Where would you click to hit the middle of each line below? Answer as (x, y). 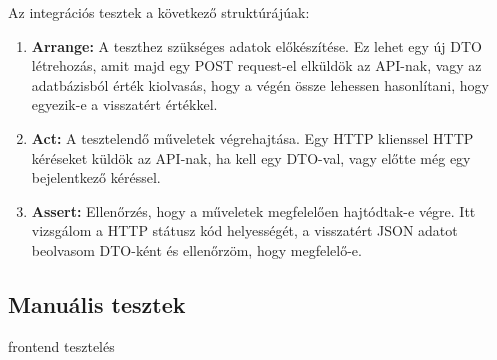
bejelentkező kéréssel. (96, 177)
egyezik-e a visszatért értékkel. (124, 104)
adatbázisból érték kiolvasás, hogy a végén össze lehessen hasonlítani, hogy (260, 84)
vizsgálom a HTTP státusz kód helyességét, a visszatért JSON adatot (244, 230)
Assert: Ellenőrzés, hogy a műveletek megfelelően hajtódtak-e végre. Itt (253, 210)
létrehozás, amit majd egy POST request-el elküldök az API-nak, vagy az (256, 65)
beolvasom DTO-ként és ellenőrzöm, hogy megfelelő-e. (196, 249)
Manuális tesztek (97, 303)
